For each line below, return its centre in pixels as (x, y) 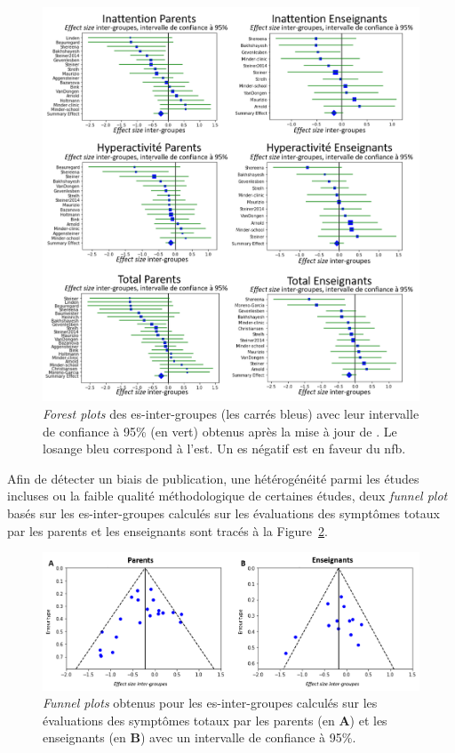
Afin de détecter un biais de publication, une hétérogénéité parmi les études (213, 478)
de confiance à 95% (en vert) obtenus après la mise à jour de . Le (220, 431)
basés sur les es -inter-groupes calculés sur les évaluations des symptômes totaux (224, 513)
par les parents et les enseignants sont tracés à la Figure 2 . (168, 530)
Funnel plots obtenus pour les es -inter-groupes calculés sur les (210, 703)
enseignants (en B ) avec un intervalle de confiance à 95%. (200, 737)
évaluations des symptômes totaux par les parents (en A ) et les (215, 720)
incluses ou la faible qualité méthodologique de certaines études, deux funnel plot (227, 496)
